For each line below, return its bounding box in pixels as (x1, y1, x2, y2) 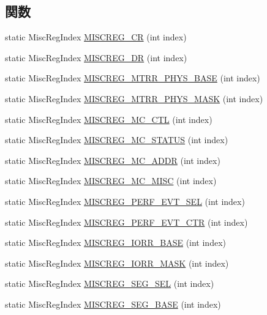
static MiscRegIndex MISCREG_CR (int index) (5, 31, 187, 43)
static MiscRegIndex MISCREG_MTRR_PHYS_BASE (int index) (5, 72, 260, 84)
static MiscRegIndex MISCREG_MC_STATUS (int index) (5, 133, 228, 146)
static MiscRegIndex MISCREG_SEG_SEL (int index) (5, 277, 214, 290)
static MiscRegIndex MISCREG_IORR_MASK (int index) (5, 256, 229, 269)
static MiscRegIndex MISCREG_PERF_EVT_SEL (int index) (5, 195, 245, 207)
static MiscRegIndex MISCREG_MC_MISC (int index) (5, 174, 217, 187)
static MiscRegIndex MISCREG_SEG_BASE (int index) (5, 297, 221, 310)
